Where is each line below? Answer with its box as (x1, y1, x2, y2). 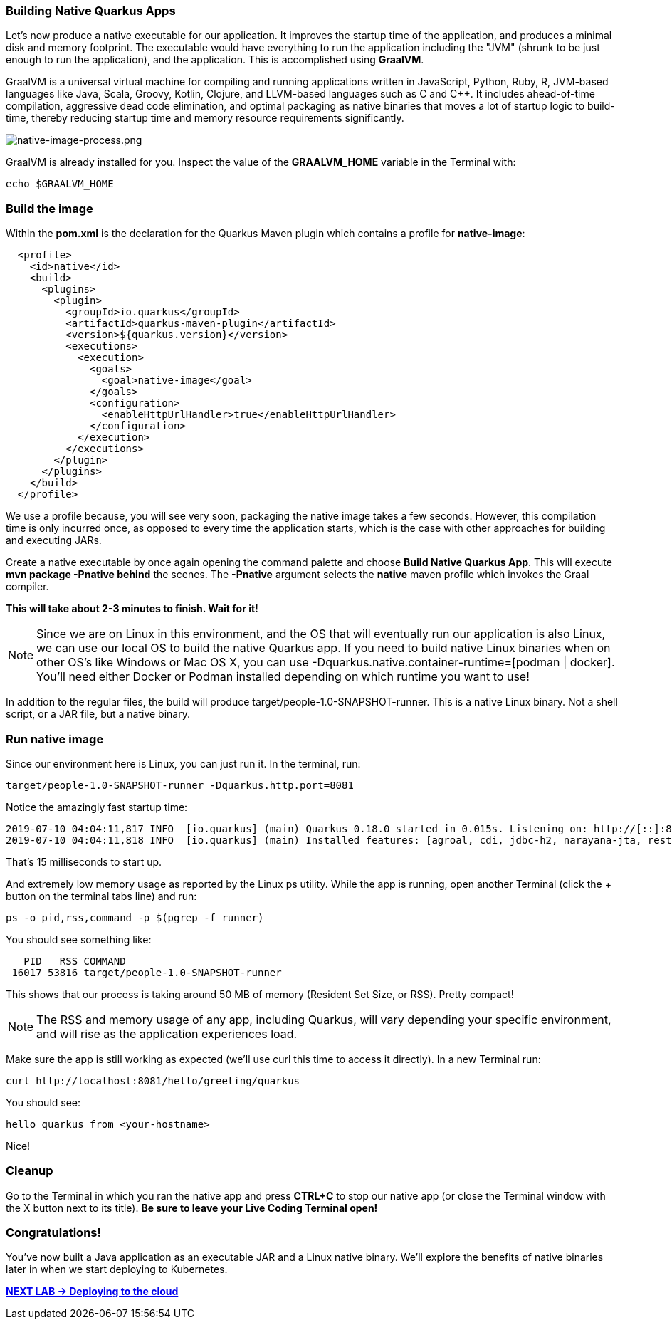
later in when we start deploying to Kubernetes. (6, 1263, 228, 1276)
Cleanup (6, 1163, 53, 1178)
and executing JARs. (6, 534, 102, 547)
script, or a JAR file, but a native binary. (6, 708, 190, 721)
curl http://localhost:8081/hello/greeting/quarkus (6, 1074, 300, 1086)
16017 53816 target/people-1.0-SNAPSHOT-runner (11, 966, 282, 978)
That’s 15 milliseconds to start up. (6, 855, 162, 868)
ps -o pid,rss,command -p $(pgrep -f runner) (6, 911, 264, 923)
